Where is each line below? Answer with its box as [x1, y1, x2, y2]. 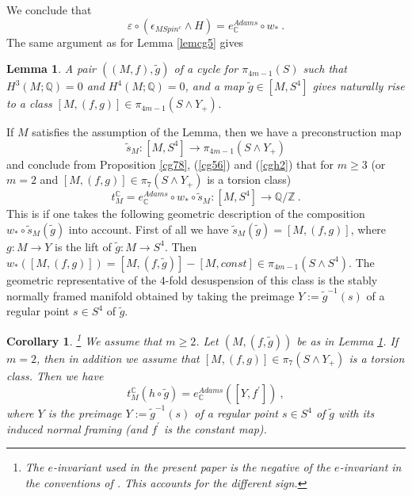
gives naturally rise [312, 78, 405, 94]
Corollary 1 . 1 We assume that [6, 330, 162, 349]
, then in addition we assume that [36, 349, 200, 366]
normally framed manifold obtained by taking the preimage [6, 287, 295, 303]
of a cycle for [174, 60, 238, 77]
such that [303, 60, 348, 77]
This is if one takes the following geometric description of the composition [6, 205, 365, 222]
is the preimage [48, 405, 122, 422]
